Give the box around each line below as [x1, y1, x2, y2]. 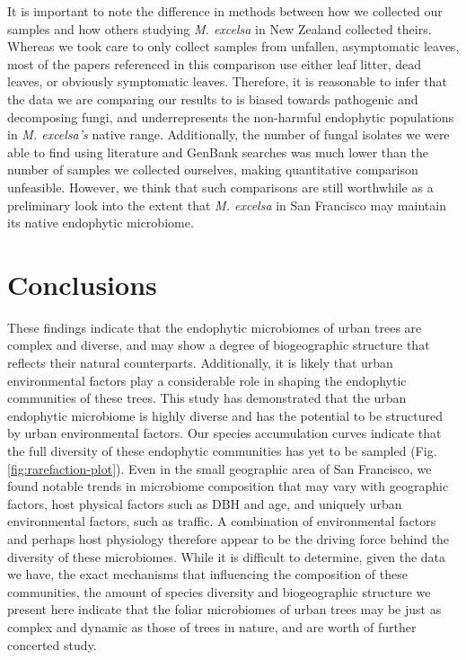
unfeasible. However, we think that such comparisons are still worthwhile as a [7, 177, 434, 196]
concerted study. [7, 635, 97, 654]
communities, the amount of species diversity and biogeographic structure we [7, 582, 431, 601]
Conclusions [7, 265, 157, 302]
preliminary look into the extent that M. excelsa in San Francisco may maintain [7, 195, 446, 214]
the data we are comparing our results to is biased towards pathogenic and [7, 89, 418, 108]
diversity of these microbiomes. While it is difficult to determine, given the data [7, 547, 446, 566]
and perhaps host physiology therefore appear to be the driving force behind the [7, 529, 450, 548]
